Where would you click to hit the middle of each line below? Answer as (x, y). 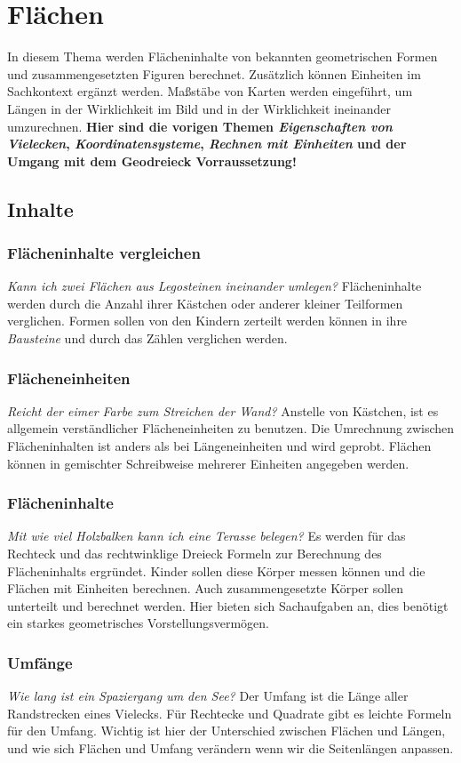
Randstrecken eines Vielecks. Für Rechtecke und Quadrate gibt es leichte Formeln (230, 713)
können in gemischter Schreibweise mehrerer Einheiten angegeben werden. (208, 463)
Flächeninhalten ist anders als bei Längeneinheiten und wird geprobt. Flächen (219, 446)
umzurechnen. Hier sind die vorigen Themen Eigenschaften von (200, 126)
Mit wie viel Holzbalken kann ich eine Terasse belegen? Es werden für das (207, 536)
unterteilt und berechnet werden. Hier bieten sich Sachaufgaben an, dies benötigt (228, 605)
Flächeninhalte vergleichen (104, 252)
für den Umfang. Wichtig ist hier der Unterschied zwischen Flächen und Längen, (227, 731)
